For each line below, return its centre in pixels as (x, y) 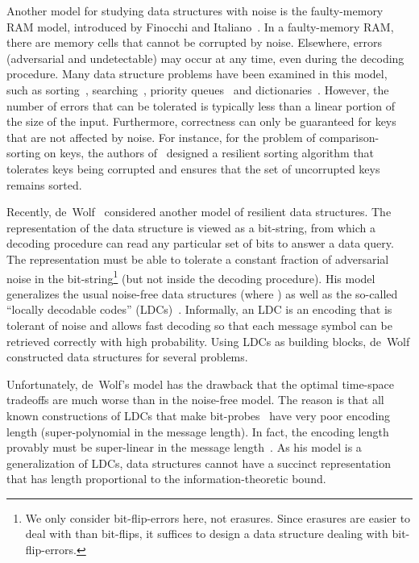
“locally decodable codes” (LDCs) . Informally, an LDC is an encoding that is (199, 309)
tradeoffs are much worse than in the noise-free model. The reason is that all (195, 400)
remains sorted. (44, 184)
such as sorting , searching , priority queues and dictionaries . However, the (198, 89)
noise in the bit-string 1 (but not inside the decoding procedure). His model (191, 277)
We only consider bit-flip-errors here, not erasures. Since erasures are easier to (218, 517)
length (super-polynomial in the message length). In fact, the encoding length (198, 431)
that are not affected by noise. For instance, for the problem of (161, 137)
